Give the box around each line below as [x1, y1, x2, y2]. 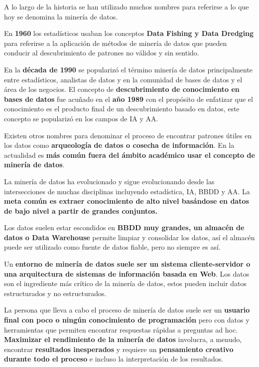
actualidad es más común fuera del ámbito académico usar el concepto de [4, 149, 255, 160]
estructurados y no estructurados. [4, 288, 107, 298]
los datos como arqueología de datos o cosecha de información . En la [4, 140, 235, 150]
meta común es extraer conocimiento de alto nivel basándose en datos [4, 196, 249, 206]
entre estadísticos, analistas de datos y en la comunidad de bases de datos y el [4, 74, 243, 84]
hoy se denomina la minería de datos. [4, 11, 118, 21]
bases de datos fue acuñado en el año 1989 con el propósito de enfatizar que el [4, 93, 253, 104]
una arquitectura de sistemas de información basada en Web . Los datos [4, 268, 250, 279]
